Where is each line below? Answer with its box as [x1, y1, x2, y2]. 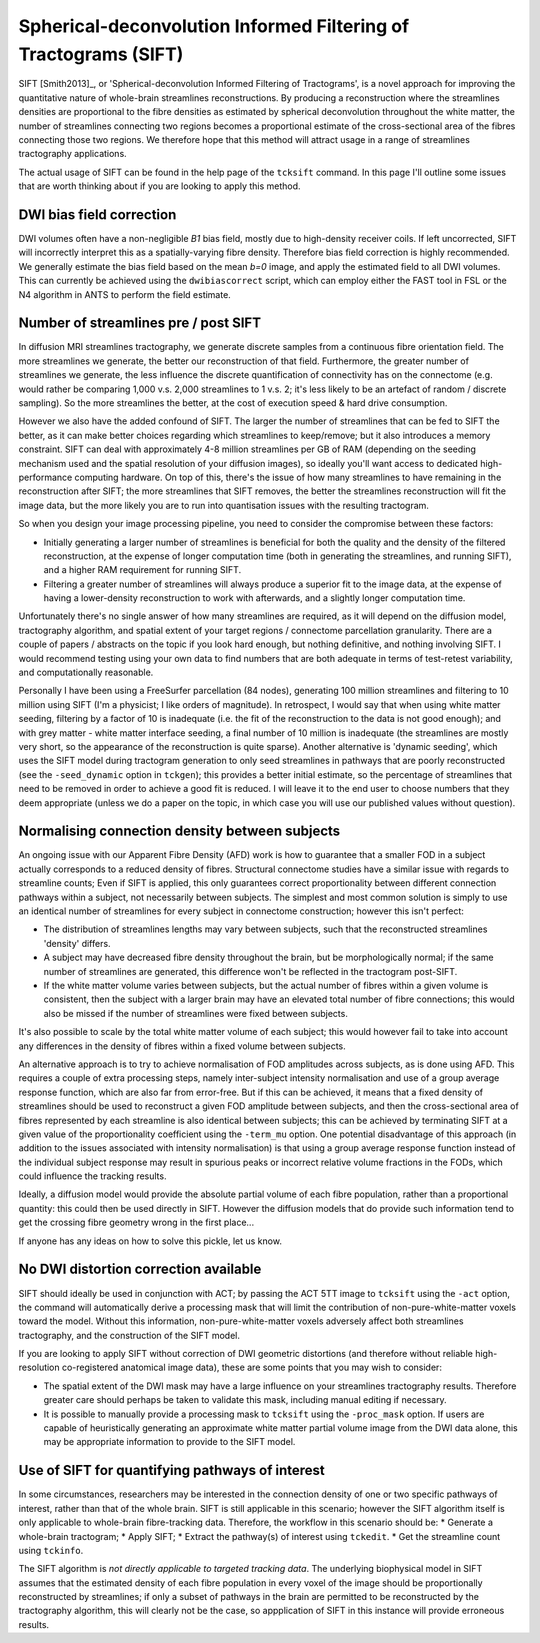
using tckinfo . [18, 1544, 84, 1556]
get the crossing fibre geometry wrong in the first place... [18, 1216, 255, 1229]
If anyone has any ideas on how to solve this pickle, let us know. [18, 1235, 282, 1247]
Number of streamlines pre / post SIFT [18, 315, 262, 332]
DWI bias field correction [18, 206, 177, 223]
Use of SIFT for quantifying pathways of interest [18, 1462, 325, 1479]
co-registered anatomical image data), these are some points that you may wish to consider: [61, 1361, 442, 1374]
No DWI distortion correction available [18, 1261, 262, 1278]
